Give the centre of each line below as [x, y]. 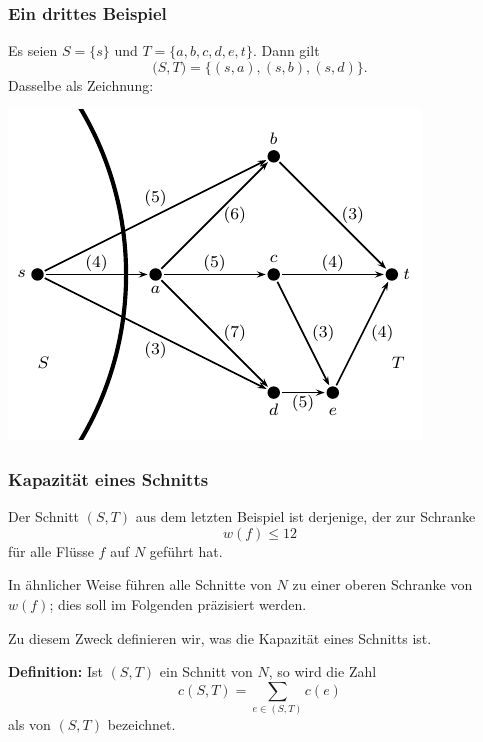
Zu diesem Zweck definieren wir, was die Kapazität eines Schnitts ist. [220, 637]
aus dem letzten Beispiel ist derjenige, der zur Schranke [305, 516]
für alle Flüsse [51, 550]
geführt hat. [186, 550]
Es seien [33, 50]
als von [29, 724]
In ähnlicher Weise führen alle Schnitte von [140, 584]
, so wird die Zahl [322, 671]
